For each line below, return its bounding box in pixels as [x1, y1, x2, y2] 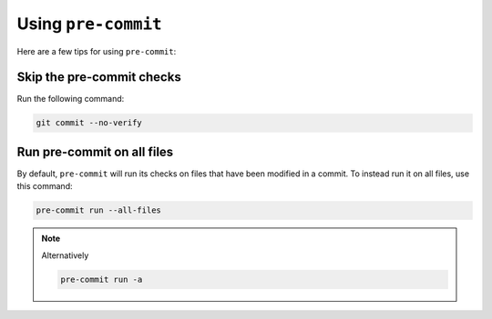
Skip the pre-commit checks [16, 69, 181, 85]
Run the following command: [16, 94, 125, 105]
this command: [16, 181, 73, 192]
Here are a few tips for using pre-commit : [16, 45, 177, 56]
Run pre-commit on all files [16, 144, 174, 159]
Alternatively [41, 250, 89, 261]
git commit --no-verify [36, 118, 143, 128]
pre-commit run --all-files [36, 205, 161, 215]
